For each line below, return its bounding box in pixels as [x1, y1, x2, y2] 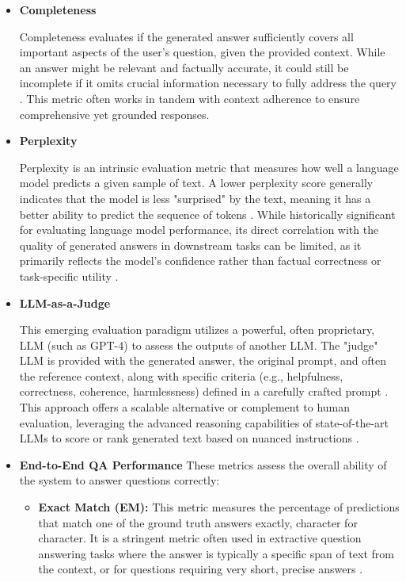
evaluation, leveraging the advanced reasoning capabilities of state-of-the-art [19, 414, 389, 431]
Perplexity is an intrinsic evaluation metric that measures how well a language [19, 159, 399, 175]
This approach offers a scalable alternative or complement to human [19, 399, 351, 415]
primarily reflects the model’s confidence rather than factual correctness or [19, 252, 381, 269]
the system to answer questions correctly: [19, 472, 220, 488]
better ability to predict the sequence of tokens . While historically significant [19, 205, 396, 222]
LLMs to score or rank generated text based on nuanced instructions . [19, 430, 359, 446]
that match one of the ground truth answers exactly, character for [38, 514, 358, 530]
